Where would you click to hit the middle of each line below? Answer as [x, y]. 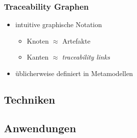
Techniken [30, 99]
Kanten [38, 57]
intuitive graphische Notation [59, 24]
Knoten [38, 40]
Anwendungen [40, 128]
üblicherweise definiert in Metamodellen [74, 73]
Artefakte [76, 40]
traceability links [86, 57]
